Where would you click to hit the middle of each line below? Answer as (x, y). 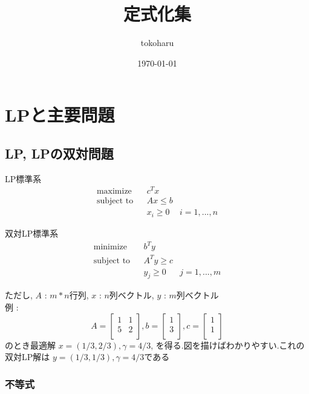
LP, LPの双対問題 (59, 153)
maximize (114, 192)
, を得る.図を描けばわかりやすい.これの (228, 345)
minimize (110, 247)
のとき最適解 (30, 345)
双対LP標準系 (32, 233)
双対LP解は (28, 357)
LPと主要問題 (60, 115)
